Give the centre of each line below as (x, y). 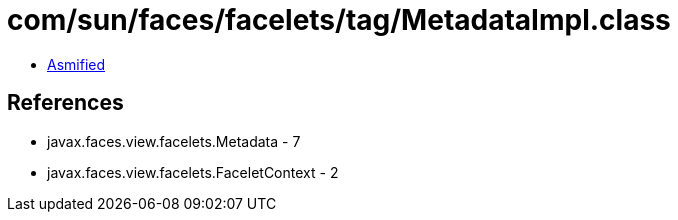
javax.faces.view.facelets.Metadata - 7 (174, 141)
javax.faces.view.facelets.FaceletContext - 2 (193, 172)
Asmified (76, 64)
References (65, 103)
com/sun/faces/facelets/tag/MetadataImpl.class (339, 20)
